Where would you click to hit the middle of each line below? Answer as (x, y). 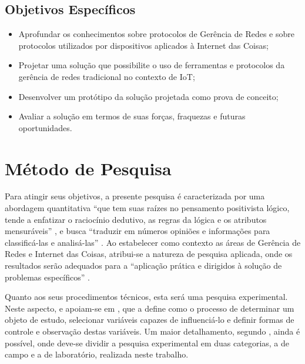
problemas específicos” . (47, 277)
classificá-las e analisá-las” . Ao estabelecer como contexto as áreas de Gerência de (153, 242)
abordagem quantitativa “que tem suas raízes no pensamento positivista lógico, (147, 208)
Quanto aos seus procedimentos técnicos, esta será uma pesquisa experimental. (146, 297)
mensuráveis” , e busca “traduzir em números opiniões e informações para (138, 231)
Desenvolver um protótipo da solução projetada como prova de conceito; (148, 96)
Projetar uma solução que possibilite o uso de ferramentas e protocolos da (152, 65)
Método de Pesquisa (88, 168)
